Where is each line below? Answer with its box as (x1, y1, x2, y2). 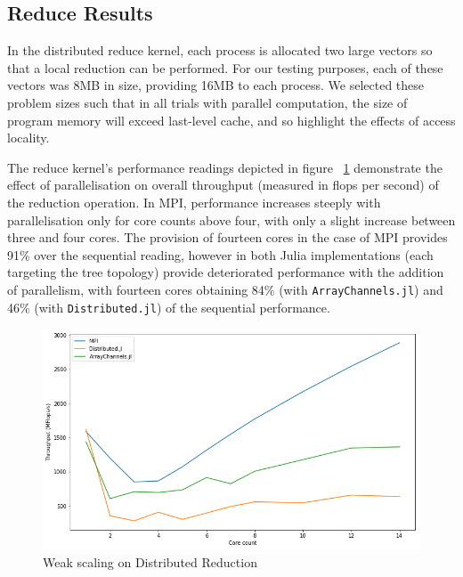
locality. (7, 128, 50, 147)
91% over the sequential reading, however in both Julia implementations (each (7, 245, 434, 264)
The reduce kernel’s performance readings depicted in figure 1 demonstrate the (7, 158, 443, 176)
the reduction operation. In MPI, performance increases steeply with (7, 192, 381, 211)
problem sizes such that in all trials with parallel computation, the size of (7, 93, 408, 111)
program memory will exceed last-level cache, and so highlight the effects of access (7, 110, 456, 129)
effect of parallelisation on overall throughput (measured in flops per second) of (7, 175, 439, 194)
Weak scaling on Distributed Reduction (43, 552, 257, 571)
